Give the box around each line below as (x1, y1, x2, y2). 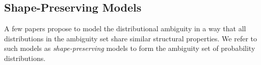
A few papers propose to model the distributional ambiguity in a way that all (4, 23, 246, 34)
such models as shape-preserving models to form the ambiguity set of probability (4, 43, 255, 53)
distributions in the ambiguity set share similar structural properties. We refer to (4, 33, 257, 43)
